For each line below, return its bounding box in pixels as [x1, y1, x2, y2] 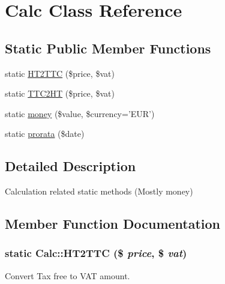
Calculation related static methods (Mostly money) [5, 185, 193, 198]
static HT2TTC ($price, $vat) [5, 67, 115, 79]
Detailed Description [5, 157, 136, 175]
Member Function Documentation [5, 214, 221, 233]
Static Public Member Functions [5, 38, 211, 57]
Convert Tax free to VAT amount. [5, 269, 130, 282]
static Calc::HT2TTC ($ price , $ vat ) [5, 246, 187, 261]
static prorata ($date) [5, 127, 85, 140]
